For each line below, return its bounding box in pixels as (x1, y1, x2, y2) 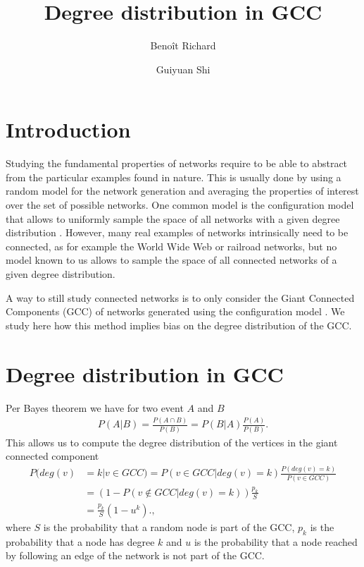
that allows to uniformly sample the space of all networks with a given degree (6, 211, 340, 226)
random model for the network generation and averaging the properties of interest (6, 183, 359, 198)
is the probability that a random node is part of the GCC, (43, 519, 295, 534)
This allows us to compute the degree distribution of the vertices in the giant (6, 434, 338, 449)
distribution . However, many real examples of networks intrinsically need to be (6, 225, 349, 240)
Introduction (6, 115, 131, 144)
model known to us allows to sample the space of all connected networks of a (6, 252, 337, 267)
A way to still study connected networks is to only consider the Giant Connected (6, 290, 355, 305)
